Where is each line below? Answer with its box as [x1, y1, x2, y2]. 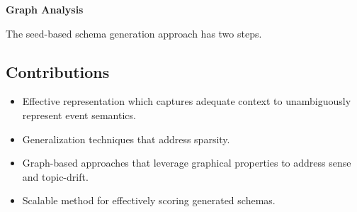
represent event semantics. [22, 107, 136, 122]
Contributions [6, 60, 110, 82]
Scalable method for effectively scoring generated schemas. [22, 193, 276, 208]
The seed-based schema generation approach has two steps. [6, 26, 262, 40]
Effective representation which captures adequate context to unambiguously [22, 94, 351, 108]
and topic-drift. [22, 169, 89, 184]
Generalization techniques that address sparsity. [22, 131, 230, 146]
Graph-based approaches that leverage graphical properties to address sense [22, 155, 351, 170]
